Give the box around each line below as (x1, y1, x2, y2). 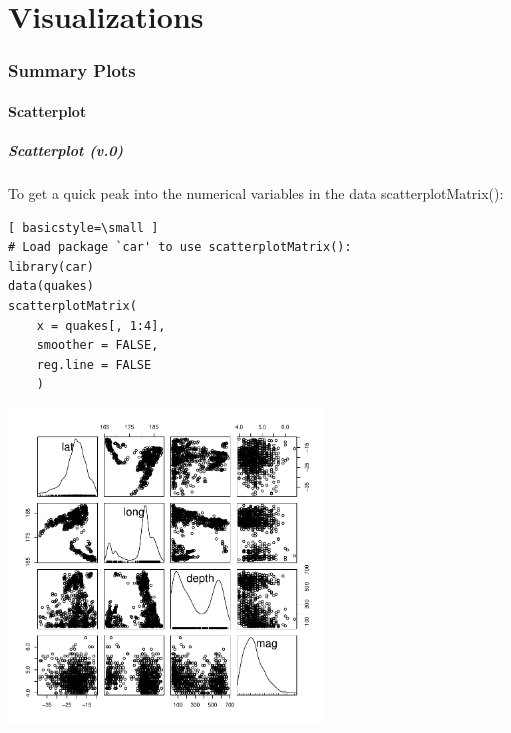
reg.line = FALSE (36, 357, 152, 372)
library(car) (8, 259, 94, 274)
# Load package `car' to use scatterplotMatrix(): (8, 240, 352, 255)
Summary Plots (8, 58, 136, 83)
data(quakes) (8, 279, 94, 294)
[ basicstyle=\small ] (8, 220, 159, 235)
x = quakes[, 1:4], (36, 318, 166, 333)
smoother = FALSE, (36, 338, 159, 353)
